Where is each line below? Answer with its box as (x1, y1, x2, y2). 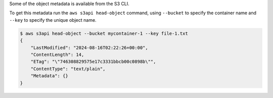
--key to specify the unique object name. (9, 17, 97, 23)
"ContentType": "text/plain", (30, 66, 106, 72)
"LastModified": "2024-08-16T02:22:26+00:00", (30, 44, 149, 51)
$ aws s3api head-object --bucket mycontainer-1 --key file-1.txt (20, 30, 188, 36)
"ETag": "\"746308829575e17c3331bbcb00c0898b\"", (30, 59, 156, 65)
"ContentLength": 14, (30, 52, 84, 58)
